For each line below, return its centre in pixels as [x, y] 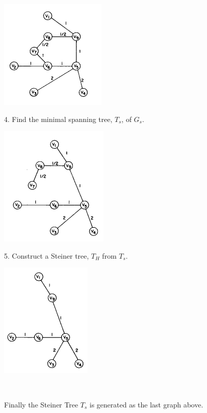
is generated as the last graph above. [147, 404]
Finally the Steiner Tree [41, 404]
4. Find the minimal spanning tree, [58, 119]
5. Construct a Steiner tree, [47, 255]
